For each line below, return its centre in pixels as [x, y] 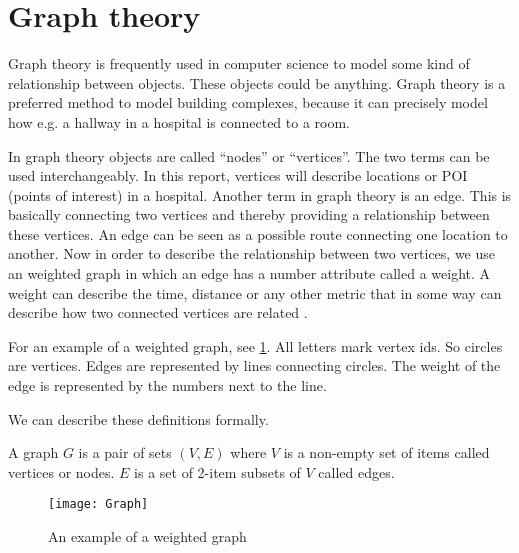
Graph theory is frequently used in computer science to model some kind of [239, 63]
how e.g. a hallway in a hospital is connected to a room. [179, 121]
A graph [33, 452]
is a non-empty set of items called [386, 452]
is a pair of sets [125, 452]
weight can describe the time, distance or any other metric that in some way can [255, 292]
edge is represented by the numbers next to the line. [167, 385]
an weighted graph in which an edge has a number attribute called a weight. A [249, 273]
